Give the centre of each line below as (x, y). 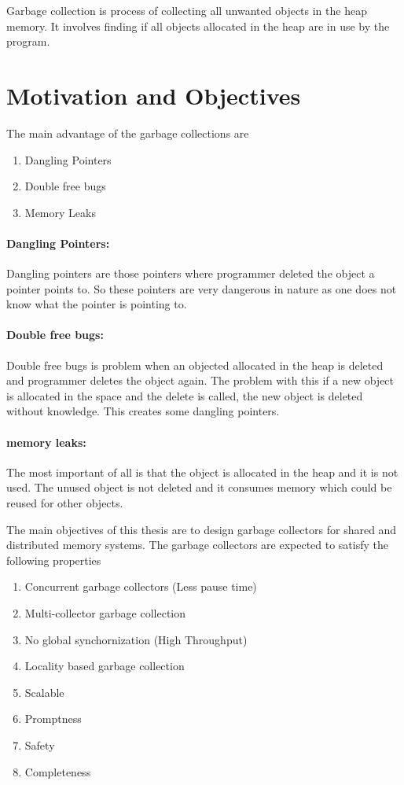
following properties (54, 560)
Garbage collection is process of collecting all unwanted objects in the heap (187, 10)
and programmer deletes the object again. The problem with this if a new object (200, 380)
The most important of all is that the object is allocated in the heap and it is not (202, 472)
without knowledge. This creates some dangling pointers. (143, 411)
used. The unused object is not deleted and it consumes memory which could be (199, 487)
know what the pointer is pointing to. (97, 304)
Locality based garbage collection (105, 666)
